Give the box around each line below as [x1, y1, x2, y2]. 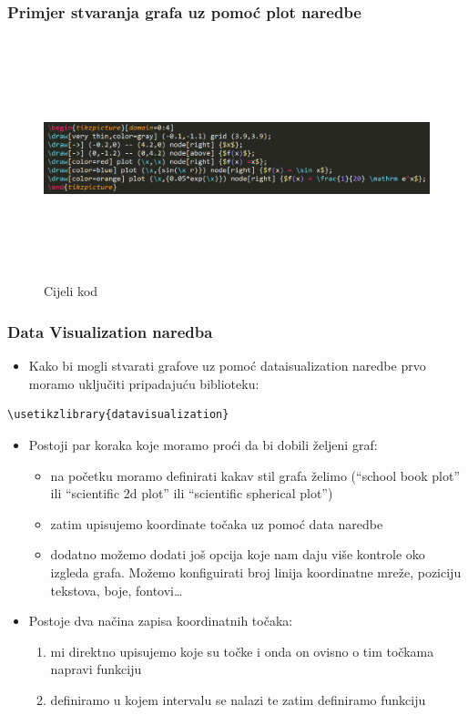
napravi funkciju [50, 659, 142, 679]
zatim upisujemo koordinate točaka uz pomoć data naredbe [50, 514, 383, 533]
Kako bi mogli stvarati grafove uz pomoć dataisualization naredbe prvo [28, 356, 426, 375]
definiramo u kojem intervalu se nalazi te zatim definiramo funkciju [50, 689, 426, 709]
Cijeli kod [44, 281, 98, 301]
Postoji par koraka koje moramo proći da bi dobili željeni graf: [28, 434, 378, 454]
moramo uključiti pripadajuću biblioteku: [28, 373, 259, 393]
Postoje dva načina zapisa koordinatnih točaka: [28, 611, 293, 630]
